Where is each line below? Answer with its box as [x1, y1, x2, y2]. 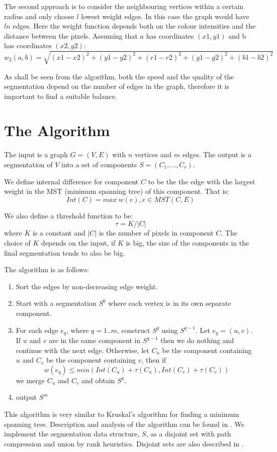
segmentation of [4, 159, 53, 170]
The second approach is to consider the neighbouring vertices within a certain [4, 1, 244, 11]
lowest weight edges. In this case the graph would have [81, 11, 249, 21]
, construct [117, 324, 150, 335]
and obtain [81, 375, 115, 385]
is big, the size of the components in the [126, 237, 249, 248]
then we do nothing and [160, 335, 234, 345]
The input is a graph [4, 149, 68, 160]
